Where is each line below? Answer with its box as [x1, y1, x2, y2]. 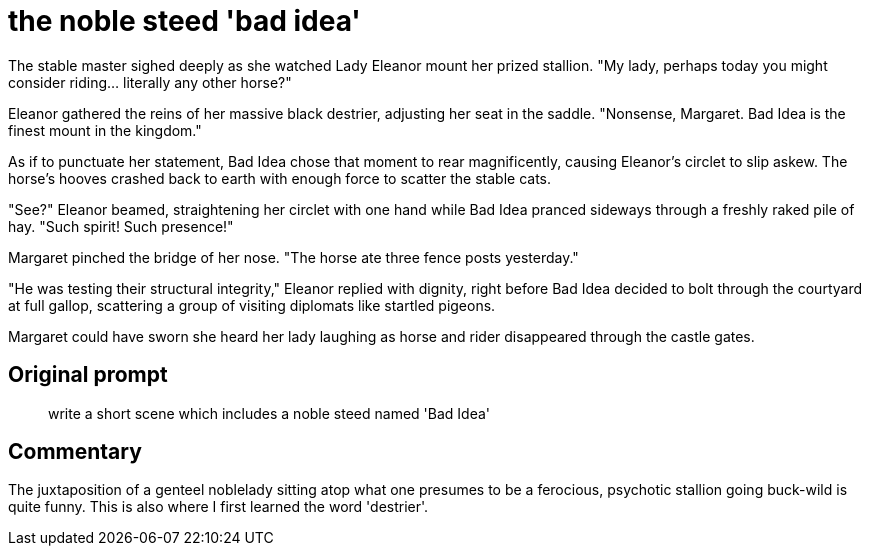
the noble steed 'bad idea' [8, 4, 361, 38]
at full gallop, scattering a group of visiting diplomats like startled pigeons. [8, 296, 496, 314]
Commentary [8, 439, 142, 465]
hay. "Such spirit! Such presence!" [8, 217, 234, 235]
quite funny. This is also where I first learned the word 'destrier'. [8, 498, 429, 516]
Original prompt [8, 362, 168, 388]
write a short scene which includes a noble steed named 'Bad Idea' [48, 404, 490, 422]
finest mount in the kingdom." [8, 121, 202, 139]
